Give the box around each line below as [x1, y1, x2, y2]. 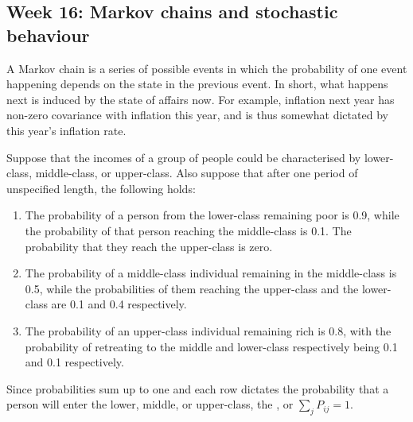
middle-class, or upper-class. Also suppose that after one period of [35, 165, 358, 181]
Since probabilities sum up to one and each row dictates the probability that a [6, 380, 389, 397]
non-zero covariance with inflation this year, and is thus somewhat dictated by [6, 106, 388, 123]
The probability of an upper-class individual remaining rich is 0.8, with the [25, 322, 392, 339]
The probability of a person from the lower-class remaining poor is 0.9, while [25, 207, 399, 223]
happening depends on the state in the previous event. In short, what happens [6, 75, 388, 92]
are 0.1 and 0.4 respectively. [51, 296, 187, 312]
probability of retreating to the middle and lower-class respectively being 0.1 [25, 338, 398, 354]
